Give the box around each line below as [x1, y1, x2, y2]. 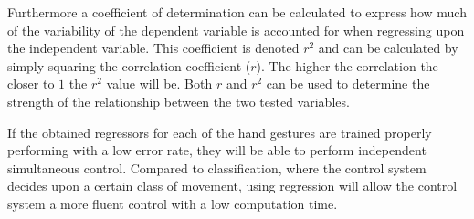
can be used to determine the [266, 74, 430, 93]
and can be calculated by [318, 38, 458, 57]
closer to [7, 74, 55, 93]
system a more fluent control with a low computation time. [7, 193, 338, 213]
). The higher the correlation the [256, 56, 438, 75]
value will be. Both [106, 74, 213, 93]
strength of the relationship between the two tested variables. [7, 91, 350, 110]
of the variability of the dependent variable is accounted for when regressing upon [7, 20, 465, 39]
